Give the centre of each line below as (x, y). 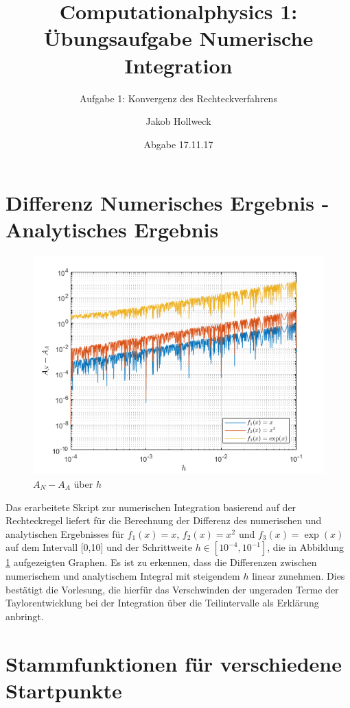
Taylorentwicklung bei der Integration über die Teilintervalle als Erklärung (162, 603)
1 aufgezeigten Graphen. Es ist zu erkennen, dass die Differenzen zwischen (161, 562)
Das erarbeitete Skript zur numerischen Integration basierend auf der (151, 507)
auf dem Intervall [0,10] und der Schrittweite (99, 547)
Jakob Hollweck (178, 121)
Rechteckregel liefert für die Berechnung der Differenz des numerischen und (164, 520)
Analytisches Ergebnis (112, 229)
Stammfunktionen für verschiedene (174, 663)
